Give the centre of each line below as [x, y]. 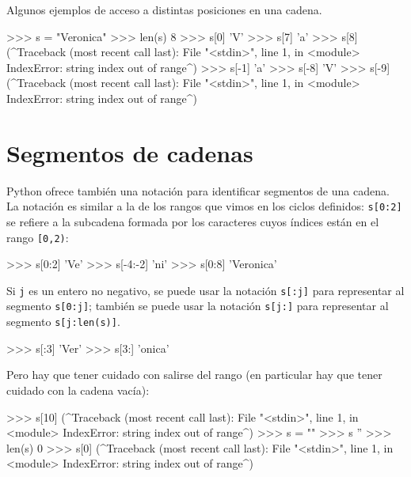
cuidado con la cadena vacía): [78, 390]
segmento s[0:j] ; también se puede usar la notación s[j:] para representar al [198, 306]
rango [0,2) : [38, 237]
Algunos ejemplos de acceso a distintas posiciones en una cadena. [164, 9]
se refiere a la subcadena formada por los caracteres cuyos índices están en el [193, 221]
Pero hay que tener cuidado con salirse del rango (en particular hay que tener [194, 375]
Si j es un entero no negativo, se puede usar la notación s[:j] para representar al [205, 290]
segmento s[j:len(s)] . [63, 322]
